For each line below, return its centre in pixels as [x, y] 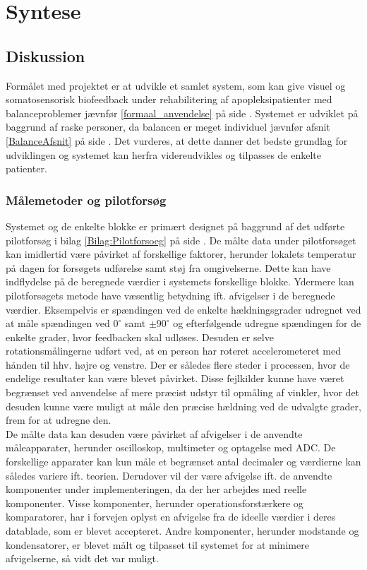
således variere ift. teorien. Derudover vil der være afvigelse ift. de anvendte [169, 475]
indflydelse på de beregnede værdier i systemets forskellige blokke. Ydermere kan [180, 281]
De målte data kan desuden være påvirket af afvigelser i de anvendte [154, 433]
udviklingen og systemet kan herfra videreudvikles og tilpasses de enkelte [164, 154]
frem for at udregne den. [59, 420]
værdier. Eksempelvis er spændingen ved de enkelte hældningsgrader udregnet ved [183, 309]
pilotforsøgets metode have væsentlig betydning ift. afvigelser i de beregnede [170, 295]
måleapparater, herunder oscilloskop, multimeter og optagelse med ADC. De [171, 447]
